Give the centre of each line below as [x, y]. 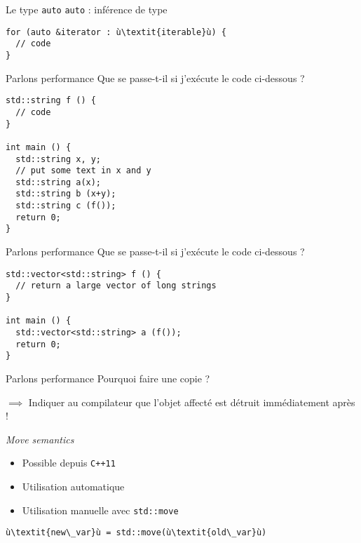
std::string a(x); [59, 182]
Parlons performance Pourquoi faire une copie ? [108, 378]
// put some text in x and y [83, 171]
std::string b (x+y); [66, 194]
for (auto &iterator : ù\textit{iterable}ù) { [116, 32]
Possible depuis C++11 [69, 463]
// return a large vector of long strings [116, 286]
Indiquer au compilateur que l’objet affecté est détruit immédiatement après [192, 402]
